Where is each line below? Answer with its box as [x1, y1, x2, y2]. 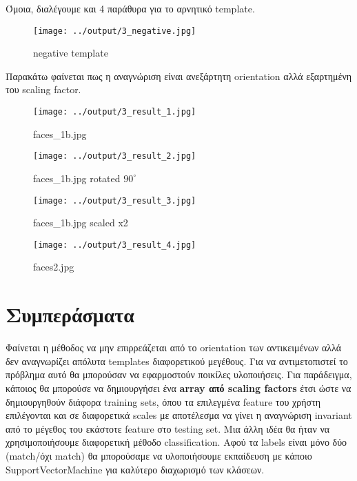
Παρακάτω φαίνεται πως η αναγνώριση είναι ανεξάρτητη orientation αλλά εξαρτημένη [6, 68, 352, 83]
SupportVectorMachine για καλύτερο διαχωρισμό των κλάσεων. [6, 462, 265, 476]
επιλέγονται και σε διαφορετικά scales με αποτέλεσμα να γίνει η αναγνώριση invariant [6, 408, 352, 422]
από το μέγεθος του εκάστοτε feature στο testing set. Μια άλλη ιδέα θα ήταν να [6, 421, 330, 435]
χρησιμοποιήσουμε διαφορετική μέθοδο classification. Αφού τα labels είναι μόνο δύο [6, 435, 347, 449]
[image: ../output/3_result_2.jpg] [33, 151, 196, 161]
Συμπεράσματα [6, 300, 134, 328]
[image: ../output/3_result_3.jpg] [33, 195, 196, 206]
